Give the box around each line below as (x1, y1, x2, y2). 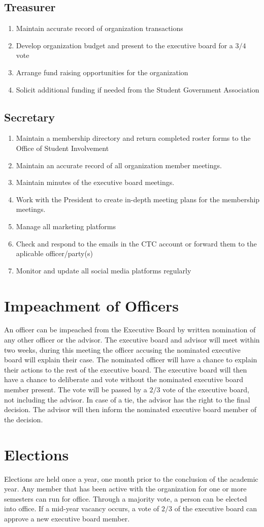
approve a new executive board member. (4, 513, 130, 523)
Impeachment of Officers (4, 295, 179, 316)
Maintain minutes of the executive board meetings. (16, 177, 175, 188)
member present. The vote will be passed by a (4, 384, 147, 394)
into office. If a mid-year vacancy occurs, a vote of (4, 503, 159, 514)
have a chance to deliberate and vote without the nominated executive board (4, 374, 244, 385)
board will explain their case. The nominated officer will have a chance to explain (4, 354, 257, 365)
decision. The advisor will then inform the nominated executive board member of (4, 404, 256, 415)
